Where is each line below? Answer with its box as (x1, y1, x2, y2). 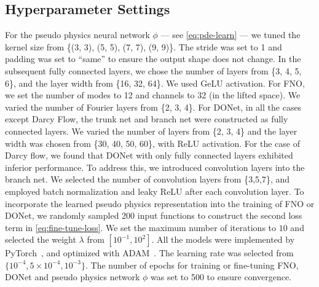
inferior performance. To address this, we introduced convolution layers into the (5, 160, 305, 173)
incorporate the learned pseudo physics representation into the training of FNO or (5, 197, 315, 210)
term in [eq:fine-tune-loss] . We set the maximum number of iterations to (5, 221, 277, 234)
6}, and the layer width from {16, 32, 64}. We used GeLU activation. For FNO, (5, 76, 305, 89)
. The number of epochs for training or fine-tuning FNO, (85, 258, 299, 271)
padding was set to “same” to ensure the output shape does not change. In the (5, 52, 301, 65)
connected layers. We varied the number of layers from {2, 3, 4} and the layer (5, 124, 297, 137)
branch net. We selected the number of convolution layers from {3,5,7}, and (5, 173, 290, 186)
